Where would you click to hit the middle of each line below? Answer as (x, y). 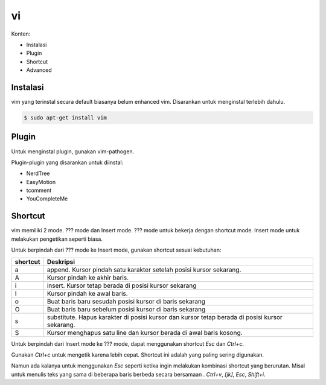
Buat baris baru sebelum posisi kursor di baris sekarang (126, 309)
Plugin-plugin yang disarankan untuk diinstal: (67, 162)
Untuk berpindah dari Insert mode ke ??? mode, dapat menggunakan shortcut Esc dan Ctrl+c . (128, 343)
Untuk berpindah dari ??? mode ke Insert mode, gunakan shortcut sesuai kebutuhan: (116, 250)
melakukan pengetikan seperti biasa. (57, 239)
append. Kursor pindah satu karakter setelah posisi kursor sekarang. (144, 270)
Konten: (21, 34)
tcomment (39, 191)
